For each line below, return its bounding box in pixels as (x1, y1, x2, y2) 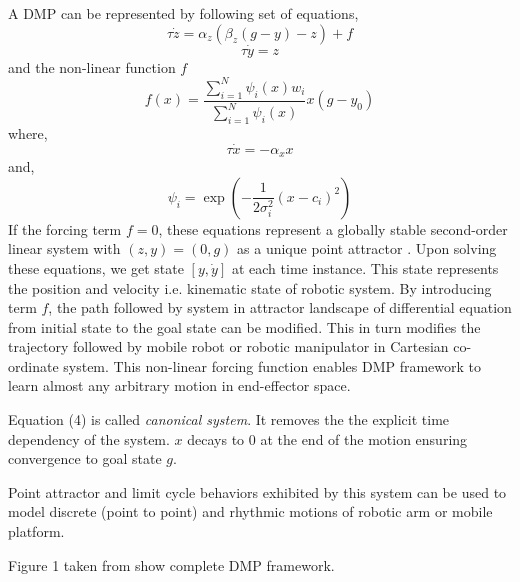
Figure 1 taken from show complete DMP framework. (8, 554, 335, 575)
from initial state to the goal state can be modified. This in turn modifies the (8, 316, 481, 337)
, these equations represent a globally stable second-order (158, 218, 508, 239)
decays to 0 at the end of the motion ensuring (187, 428, 468, 449)
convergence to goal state (8, 448, 162, 469)
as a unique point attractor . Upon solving (237, 238, 497, 259)
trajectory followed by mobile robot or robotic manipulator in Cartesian (8, 336, 449, 357)
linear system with (8, 238, 121, 259)
